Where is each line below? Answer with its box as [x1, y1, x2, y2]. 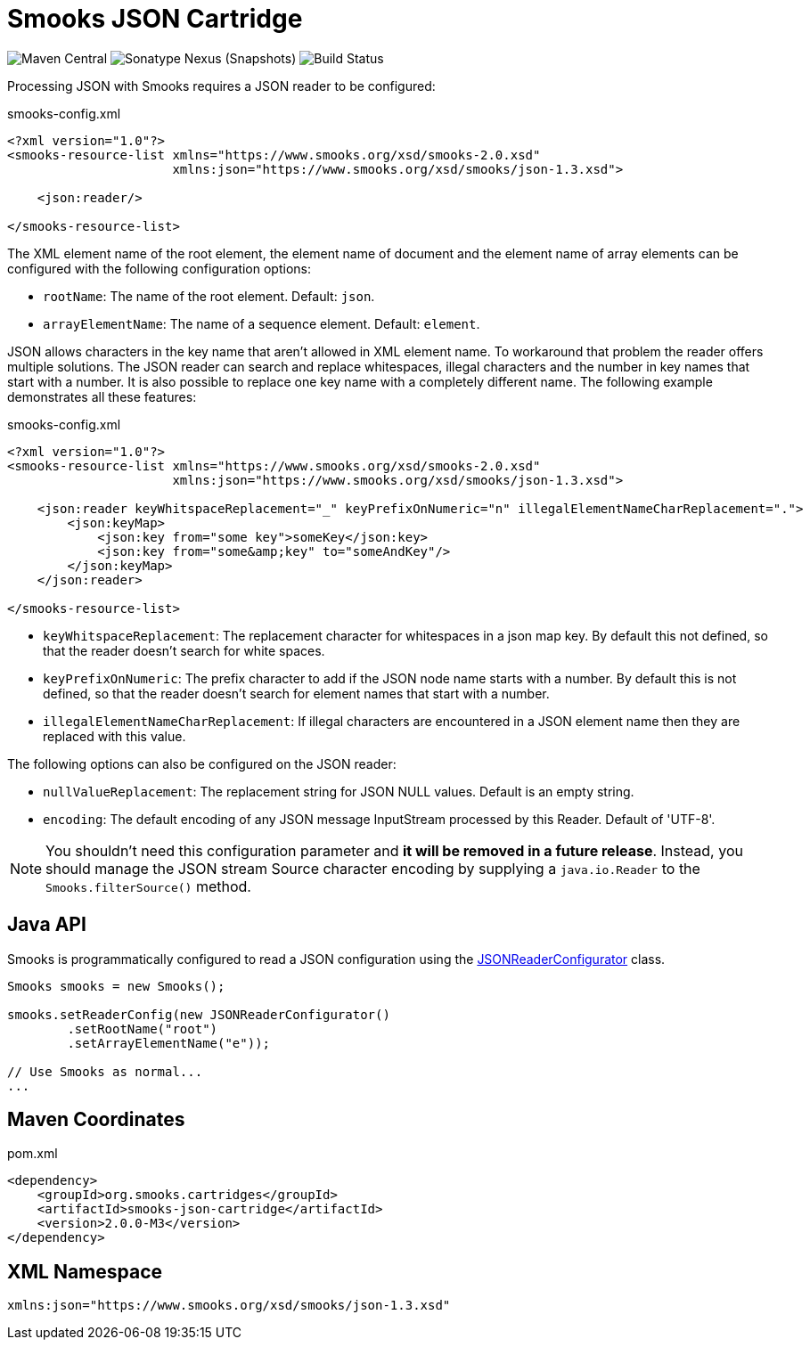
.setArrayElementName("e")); [67, 1035, 271, 1050]
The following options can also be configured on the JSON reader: [7, 755, 397, 771]
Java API [7, 913, 86, 936]
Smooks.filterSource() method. [45, 877, 251, 895]
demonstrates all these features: [7, 388, 197, 404]
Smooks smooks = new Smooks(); [7, 978, 225, 993]
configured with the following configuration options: [7, 260, 311, 276]
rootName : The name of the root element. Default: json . [43, 288, 375, 304]
